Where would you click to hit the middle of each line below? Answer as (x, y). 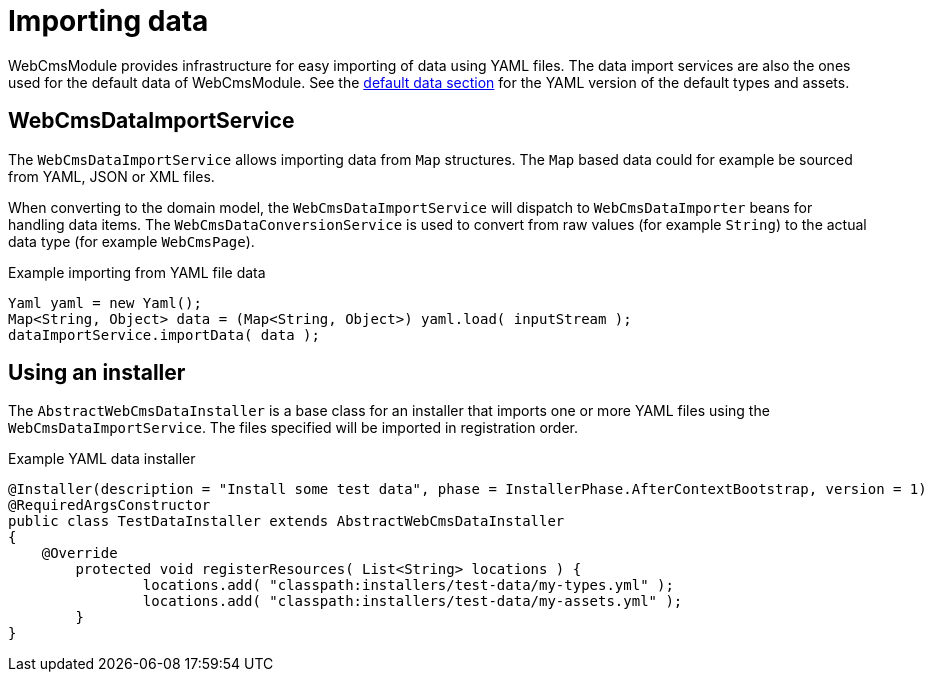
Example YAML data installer (102, 459)
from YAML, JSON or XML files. (111, 176)
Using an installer (97, 373)
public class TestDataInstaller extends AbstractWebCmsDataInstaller (286, 521)
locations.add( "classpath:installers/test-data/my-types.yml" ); (408, 585)
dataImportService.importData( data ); (164, 334)
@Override (79, 553)
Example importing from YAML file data (137, 272)
